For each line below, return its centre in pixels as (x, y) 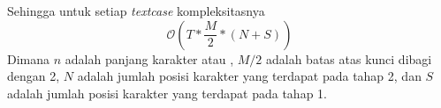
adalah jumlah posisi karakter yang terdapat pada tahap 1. (167, 93)
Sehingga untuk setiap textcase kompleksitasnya (136, 11)
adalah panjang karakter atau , (149, 58)
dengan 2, (34, 76)
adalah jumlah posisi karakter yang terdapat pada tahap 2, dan (249, 76)
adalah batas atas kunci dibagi (349, 58)
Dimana (29, 58)
